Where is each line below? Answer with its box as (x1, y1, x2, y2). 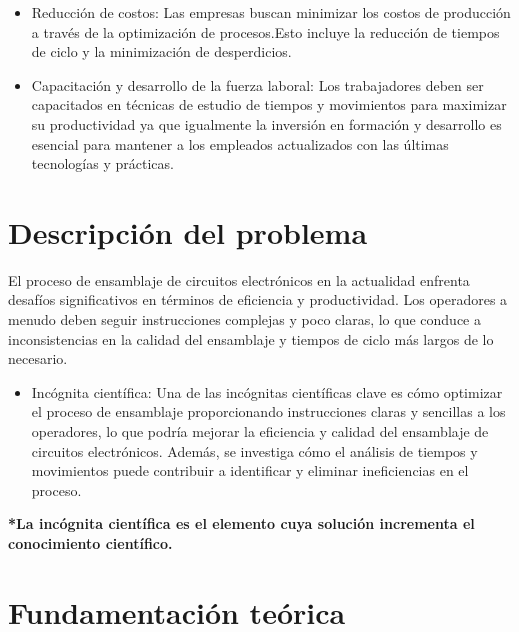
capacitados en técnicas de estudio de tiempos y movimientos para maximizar (31, 94, 507, 115)
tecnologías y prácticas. (31, 153, 174, 174)
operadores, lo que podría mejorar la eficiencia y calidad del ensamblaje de (31, 421, 489, 442)
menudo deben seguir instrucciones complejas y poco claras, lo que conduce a (8, 309, 481, 330)
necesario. (8, 348, 68, 369)
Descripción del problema (8, 211, 368, 252)
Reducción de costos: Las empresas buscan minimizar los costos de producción (31, 2, 511, 22)
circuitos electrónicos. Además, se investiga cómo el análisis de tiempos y (31, 440, 478, 461)
